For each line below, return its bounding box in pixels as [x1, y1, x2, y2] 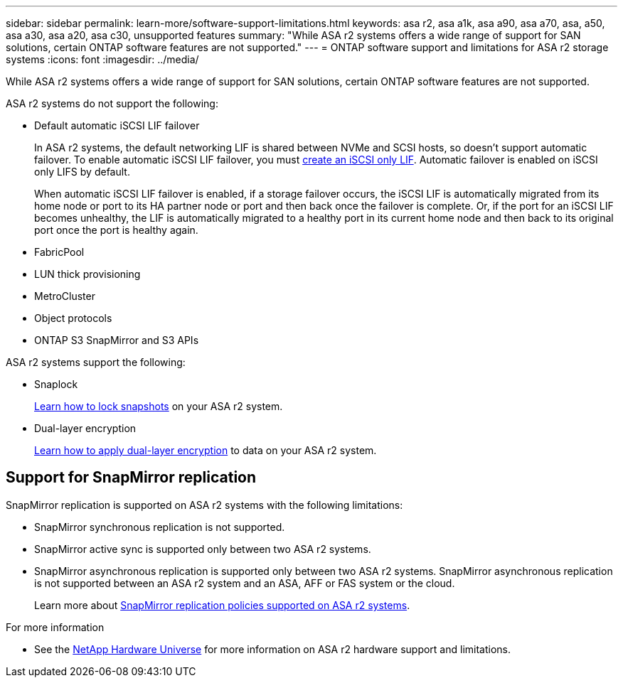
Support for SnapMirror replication [6, 468, 257, 487]
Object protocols [34, 312, 112, 324]
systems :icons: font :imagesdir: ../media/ [6, 53, 199, 65]
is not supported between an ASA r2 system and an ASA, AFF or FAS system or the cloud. [34, 576, 455, 589]
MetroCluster [34, 290, 95, 302]
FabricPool [34, 246, 85, 258]
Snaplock [34, 378, 78, 390]
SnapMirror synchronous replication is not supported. [34, 520, 285, 533]
